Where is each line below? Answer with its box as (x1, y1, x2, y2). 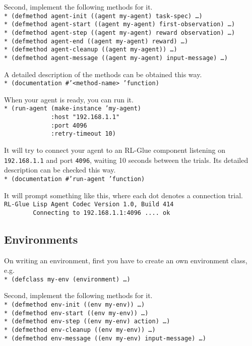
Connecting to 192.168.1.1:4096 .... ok (33, 209, 170, 216)
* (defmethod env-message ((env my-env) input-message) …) (4, 334, 206, 342)
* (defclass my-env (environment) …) (4, 275, 131, 283)
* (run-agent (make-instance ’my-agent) (4, 105, 142, 112)
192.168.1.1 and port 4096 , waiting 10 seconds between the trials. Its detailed (4, 154, 248, 165)
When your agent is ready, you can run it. (4, 94, 134, 104)
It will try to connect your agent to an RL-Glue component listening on (4, 145, 225, 155)
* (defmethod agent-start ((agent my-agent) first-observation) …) (4, 21, 235, 28)
